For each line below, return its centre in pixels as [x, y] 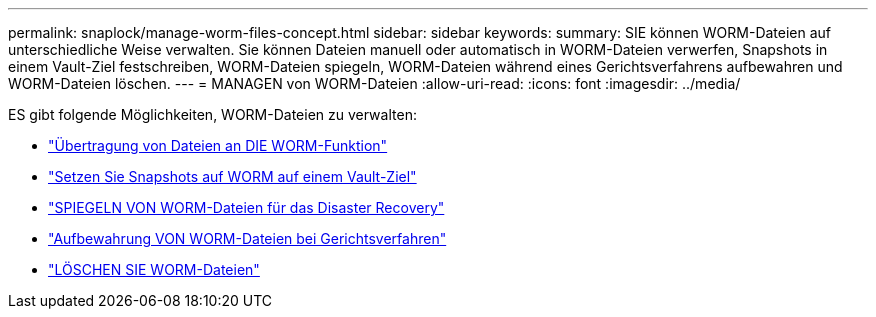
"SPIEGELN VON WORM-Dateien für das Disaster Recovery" [246, 207]
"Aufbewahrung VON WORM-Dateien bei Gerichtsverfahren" [247, 238]
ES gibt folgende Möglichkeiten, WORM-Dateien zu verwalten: [212, 114]
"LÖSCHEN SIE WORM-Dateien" [154, 269]
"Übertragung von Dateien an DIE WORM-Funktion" [218, 145]
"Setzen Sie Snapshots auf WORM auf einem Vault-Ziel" [232, 176]
